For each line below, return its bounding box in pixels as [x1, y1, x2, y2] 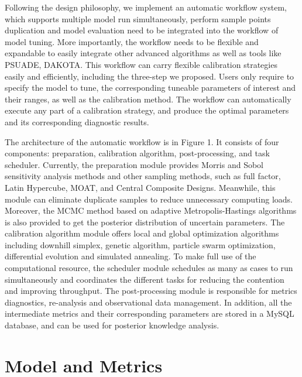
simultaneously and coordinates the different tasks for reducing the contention [5, 273, 284, 285]
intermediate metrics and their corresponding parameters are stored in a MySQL [5, 307, 294, 320]
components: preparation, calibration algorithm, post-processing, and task [5, 147, 270, 159]
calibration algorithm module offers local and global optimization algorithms [5, 227, 279, 239]
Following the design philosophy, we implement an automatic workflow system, [5, 1, 287, 13]
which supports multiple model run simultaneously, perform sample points [5, 12, 271, 25]
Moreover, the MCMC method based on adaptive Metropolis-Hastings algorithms [5, 204, 297, 217]
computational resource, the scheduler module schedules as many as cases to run [5, 262, 293, 274]
